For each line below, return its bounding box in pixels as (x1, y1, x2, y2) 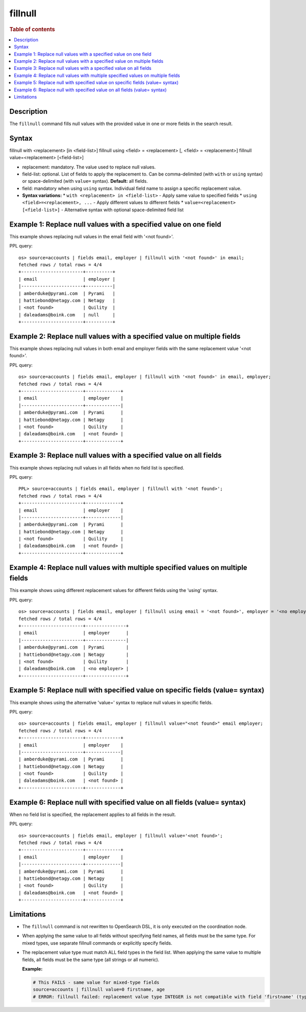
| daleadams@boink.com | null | (18, 312, 116, 317)
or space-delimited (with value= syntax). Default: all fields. (22, 178, 148, 184)
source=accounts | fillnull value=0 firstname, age (33, 986, 165, 993)
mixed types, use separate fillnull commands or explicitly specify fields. (22, 940, 172, 946)
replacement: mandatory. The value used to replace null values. (22, 164, 156, 170)
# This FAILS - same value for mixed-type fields (33, 979, 160, 985)
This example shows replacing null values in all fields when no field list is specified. (9, 464, 185, 471)
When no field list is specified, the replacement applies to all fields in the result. (9, 811, 176, 818)
